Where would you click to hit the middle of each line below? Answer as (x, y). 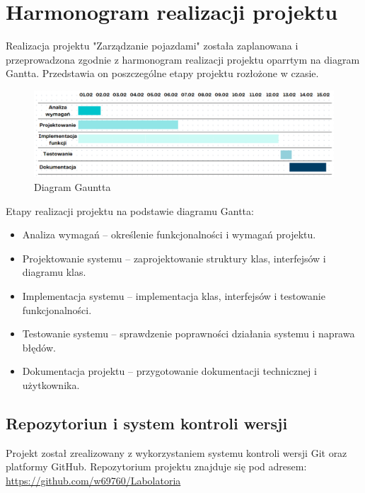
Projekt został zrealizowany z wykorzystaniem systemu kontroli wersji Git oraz (176, 452)
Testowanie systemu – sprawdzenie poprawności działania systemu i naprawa (189, 333)
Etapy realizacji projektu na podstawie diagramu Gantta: (130, 210)
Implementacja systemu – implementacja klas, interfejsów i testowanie (174, 296)
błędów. (39, 347)
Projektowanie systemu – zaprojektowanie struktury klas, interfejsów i (174, 258)
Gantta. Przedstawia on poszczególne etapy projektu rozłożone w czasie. (162, 73)
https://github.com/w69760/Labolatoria (93, 480)
